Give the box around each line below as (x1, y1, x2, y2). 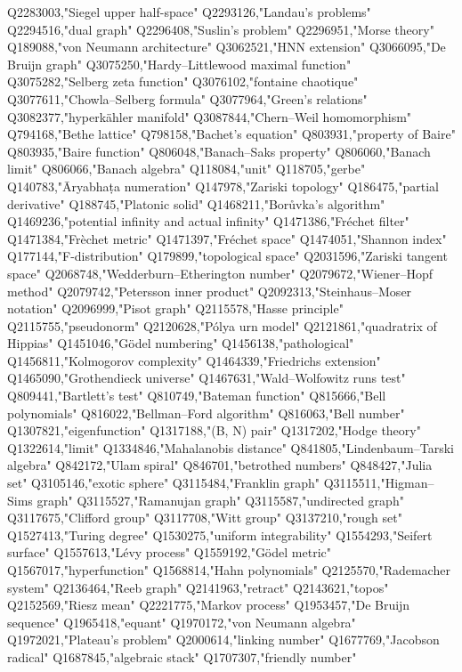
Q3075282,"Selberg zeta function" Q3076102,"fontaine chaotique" (7, 72, 359, 91)
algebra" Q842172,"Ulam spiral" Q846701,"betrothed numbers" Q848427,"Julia (7, 456, 433, 474)
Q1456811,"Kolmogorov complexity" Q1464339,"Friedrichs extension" (7, 351, 381, 369)
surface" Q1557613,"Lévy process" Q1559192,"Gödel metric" (7, 543, 331, 562)
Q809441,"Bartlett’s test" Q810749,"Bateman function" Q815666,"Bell (7, 386, 386, 405)
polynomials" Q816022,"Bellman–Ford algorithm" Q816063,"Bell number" (7, 403, 405, 422)
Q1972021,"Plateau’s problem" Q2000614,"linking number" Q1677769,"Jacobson (7, 630, 440, 649)
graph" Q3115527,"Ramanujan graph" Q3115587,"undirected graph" (36, 490, 404, 509)
